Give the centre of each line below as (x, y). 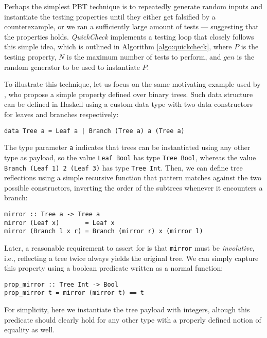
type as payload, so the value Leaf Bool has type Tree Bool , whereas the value (130, 157)
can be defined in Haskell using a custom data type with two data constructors (129, 104)
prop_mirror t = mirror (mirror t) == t (74, 293)
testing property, (30, 56)
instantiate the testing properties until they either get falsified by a (110, 16)
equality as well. (30, 330)
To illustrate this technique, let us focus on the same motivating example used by (132, 84)
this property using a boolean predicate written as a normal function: (114, 268)
